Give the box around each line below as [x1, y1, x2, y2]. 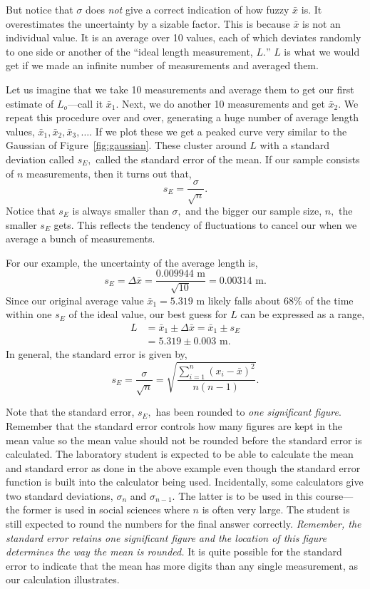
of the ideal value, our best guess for [68, 307, 227, 322]
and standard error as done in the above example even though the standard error [6, 460, 361, 475]
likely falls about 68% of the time [207, 292, 354, 307]
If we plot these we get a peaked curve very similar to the [95, 123, 347, 138]
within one [6, 307, 52, 322]
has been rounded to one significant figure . [155, 404, 341, 419]
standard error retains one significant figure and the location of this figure [6, 530, 327, 545]
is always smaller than [72, 203, 169, 217]
